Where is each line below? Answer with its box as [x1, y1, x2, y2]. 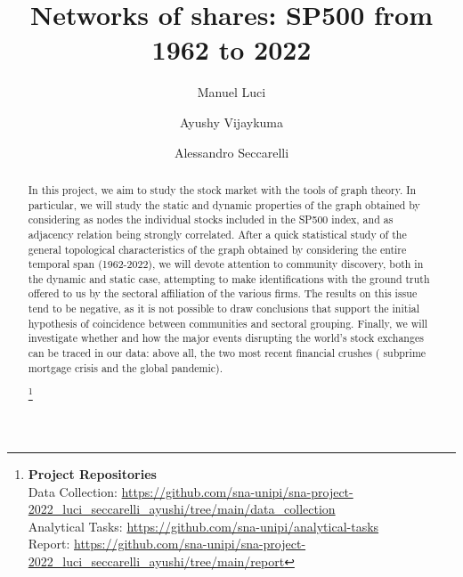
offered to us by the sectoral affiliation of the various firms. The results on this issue [28, 286, 418, 301]
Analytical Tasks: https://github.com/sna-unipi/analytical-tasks [28, 516, 379, 535]
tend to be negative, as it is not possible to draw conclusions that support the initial [28, 301, 419, 316]
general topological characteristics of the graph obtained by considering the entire [28, 241, 407, 256]
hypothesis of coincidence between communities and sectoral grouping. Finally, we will [28, 315, 428, 330]
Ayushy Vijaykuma [180, 112, 283, 131]
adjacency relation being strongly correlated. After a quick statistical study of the [28, 226, 407, 241]
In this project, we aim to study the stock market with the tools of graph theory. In [28, 182, 417, 197]
